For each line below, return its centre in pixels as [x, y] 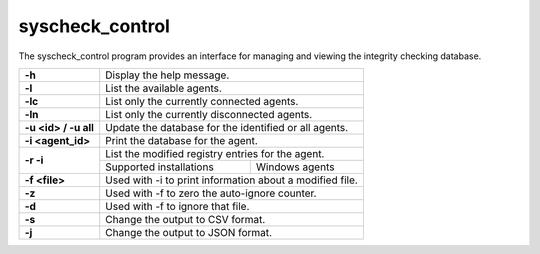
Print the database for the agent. [182, 140]
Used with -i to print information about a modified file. [232, 180]
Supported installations [159, 167]
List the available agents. [163, 88]
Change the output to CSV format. [185, 219]
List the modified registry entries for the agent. [215, 153]
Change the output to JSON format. [189, 232]
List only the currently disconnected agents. [209, 114]
